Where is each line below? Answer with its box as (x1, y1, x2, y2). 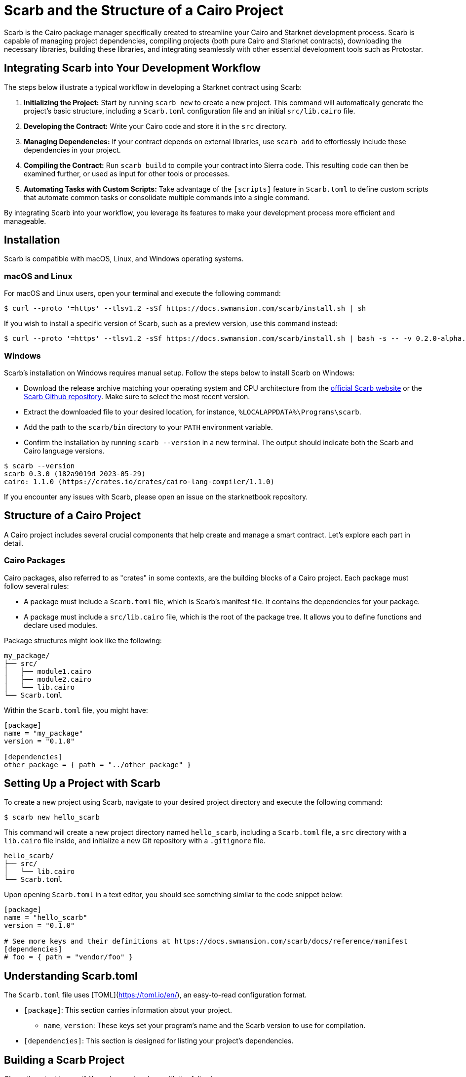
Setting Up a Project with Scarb (4, 777, 160, 789)
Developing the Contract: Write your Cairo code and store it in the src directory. (24, 122, 287, 130)
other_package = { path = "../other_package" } (4, 760, 192, 769)
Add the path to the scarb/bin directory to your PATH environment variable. (24, 422, 273, 431)
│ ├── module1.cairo (4, 667, 92, 675)
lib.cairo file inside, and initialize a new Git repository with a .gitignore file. (4, 836, 266, 845)
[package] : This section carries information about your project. (24, 1006, 233, 1015)
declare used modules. (24, 621, 98, 629)
